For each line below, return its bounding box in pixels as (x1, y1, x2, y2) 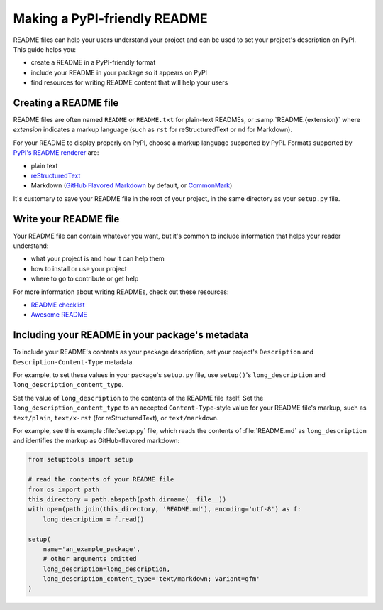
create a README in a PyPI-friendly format (30, 58, 156, 67)
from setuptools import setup (28, 455, 133, 464)
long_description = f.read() (43, 515, 145, 523)
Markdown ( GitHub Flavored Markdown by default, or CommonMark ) (30, 181, 233, 190)
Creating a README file (13, 97, 119, 109)
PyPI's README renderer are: (13, 148, 99, 157)
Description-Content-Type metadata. (13, 357, 135, 366)
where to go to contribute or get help (30, 274, 139, 283)
